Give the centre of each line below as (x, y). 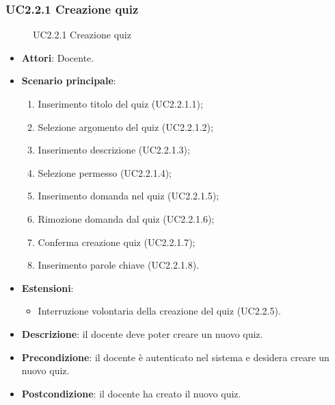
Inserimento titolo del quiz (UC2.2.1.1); (120, 103)
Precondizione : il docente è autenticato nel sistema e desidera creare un (175, 357)
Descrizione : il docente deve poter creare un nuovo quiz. (142, 333)
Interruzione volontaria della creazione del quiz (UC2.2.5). (159, 311)
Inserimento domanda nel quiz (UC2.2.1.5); (129, 196)
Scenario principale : (69, 81)
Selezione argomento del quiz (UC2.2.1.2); (125, 126)
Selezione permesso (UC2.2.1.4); (105, 172)
